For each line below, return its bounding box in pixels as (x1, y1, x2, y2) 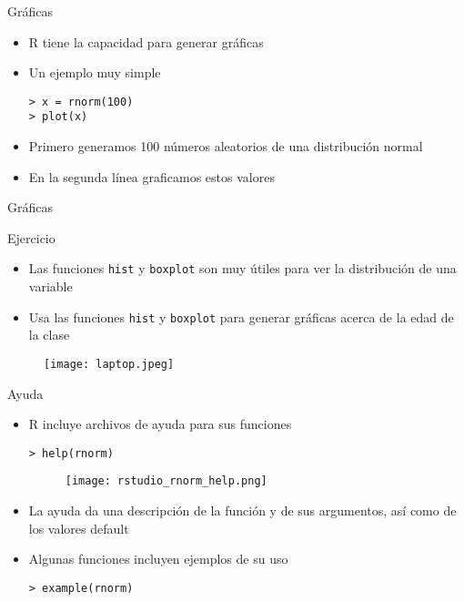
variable (28, 277, 73, 296)
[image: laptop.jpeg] (44, 357, 175, 371)
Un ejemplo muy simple (28, 63, 161, 82)
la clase (28, 325, 70, 344)
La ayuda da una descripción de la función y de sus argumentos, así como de (28, 501, 457, 520)
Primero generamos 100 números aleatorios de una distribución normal (28, 137, 423, 156)
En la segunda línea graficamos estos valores (28, 167, 275, 186)
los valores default (28, 518, 129, 537)
